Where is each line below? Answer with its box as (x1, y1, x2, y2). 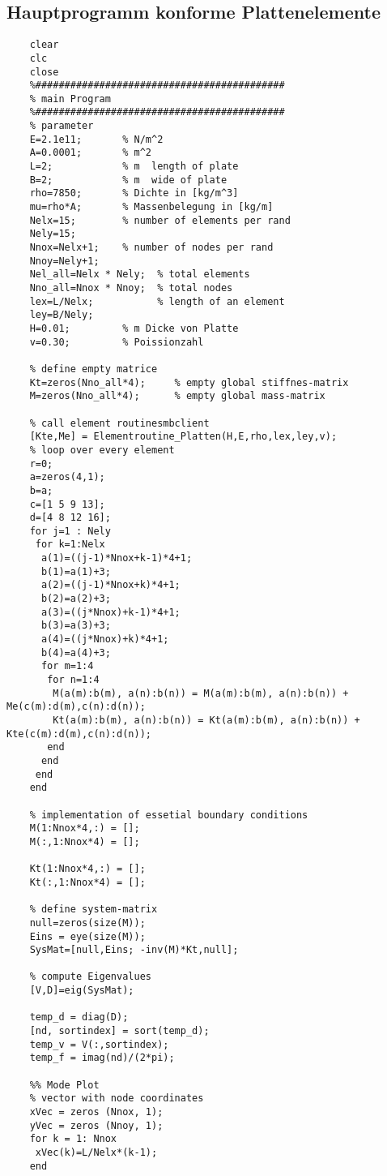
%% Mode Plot (29, 1079, 100, 1091)
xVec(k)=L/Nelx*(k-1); (35, 1147, 158, 1159)
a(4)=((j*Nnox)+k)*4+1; (40, 633, 169, 646)
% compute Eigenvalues (29, 971, 151, 983)
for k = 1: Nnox (29, 1133, 117, 1145)
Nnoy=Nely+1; (29, 255, 100, 267)
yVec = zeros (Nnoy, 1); (29, 1119, 164, 1131)
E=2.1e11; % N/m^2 (29, 133, 164, 145)
